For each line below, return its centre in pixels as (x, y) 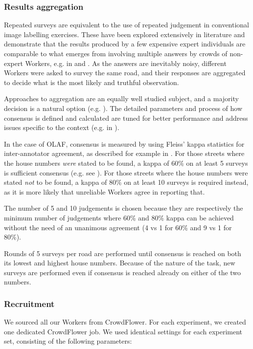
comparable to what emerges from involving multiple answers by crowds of (116, 53)
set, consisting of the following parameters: (68, 341)
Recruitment (29, 303)
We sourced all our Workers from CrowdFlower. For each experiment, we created (125, 322)
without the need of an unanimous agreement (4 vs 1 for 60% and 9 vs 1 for (118, 227)
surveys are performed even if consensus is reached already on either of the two (123, 272)
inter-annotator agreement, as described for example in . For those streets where (124, 153)
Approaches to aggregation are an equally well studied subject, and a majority (121, 98)
